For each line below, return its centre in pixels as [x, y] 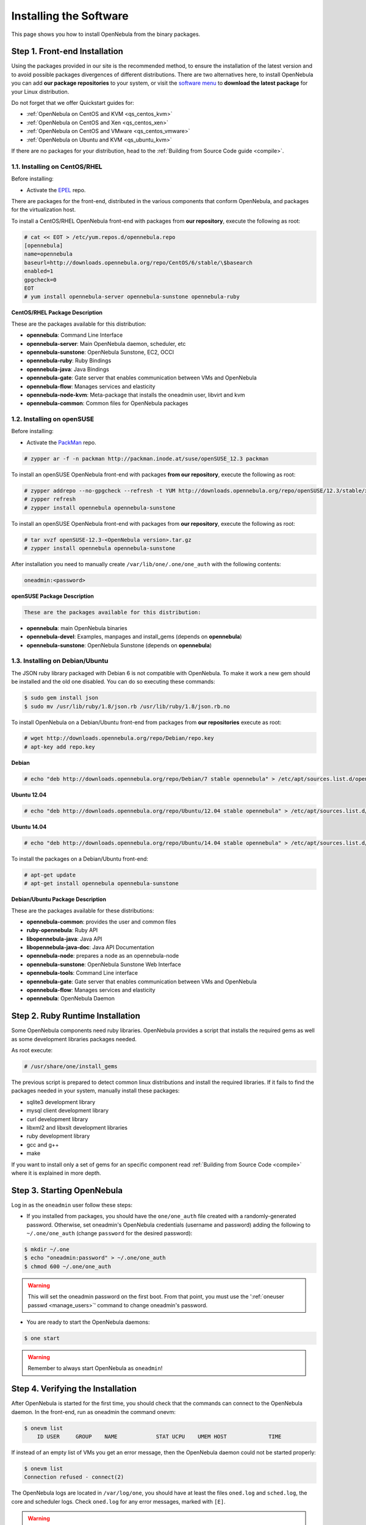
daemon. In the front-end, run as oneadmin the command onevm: [94, 1412]
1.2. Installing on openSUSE [53, 419]
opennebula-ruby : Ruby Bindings [69, 361]
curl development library [57, 1119]
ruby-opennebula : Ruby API [62, 930]
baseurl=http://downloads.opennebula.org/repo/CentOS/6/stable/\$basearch [138, 263]
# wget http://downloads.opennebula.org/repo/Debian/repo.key [119, 738]
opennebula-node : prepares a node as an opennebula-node [103, 956]
